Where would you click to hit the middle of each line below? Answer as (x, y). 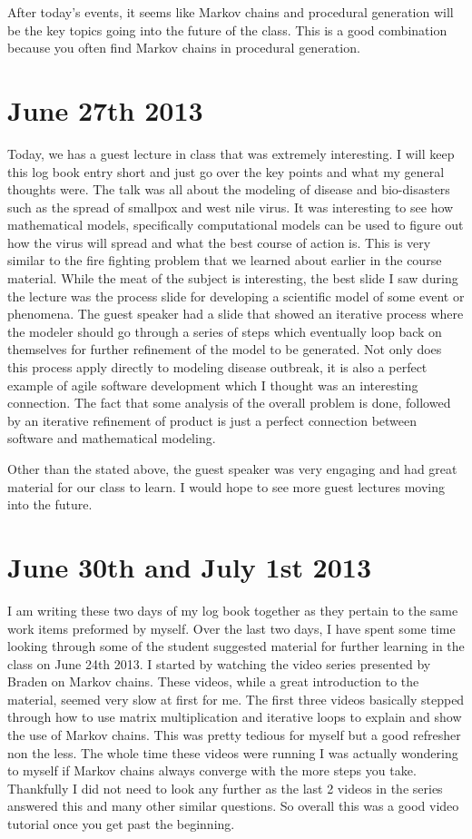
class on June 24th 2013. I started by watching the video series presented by (219, 663)
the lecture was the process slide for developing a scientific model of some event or (236, 296)
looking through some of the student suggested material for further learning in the (236, 646)
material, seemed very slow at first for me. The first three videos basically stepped (236, 699)
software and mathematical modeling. (112, 438)
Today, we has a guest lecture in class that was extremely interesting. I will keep (231, 153)
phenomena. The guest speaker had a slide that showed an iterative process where (236, 314)
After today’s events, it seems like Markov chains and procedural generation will (231, 12)
